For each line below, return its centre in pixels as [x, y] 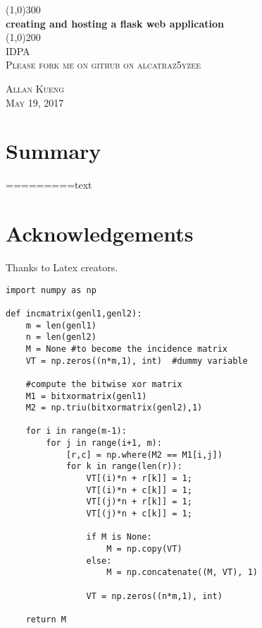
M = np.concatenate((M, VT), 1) [182, 573]
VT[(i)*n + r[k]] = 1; [139, 479]
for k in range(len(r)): [124, 467]
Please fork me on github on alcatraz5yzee [103, 65]
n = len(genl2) [61, 337]
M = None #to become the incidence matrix [126, 349]
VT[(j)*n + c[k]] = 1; [139, 514]
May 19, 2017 [35, 102]
